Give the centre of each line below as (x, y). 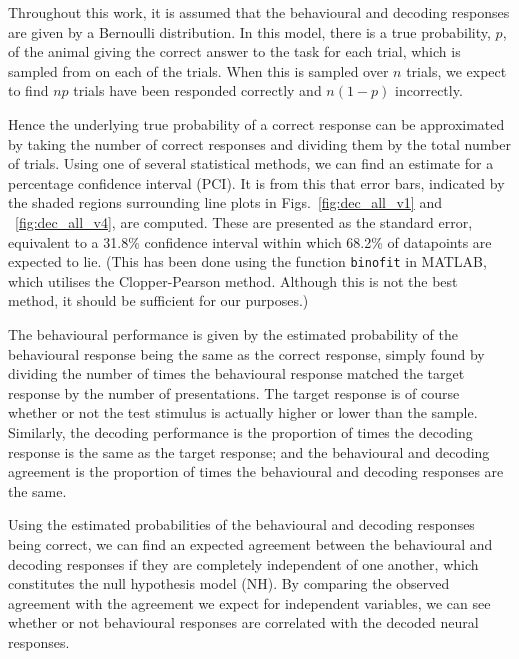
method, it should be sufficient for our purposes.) (158, 300)
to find (28, 90)
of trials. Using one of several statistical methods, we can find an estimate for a (251, 163)
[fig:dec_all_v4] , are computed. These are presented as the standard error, (244, 221)
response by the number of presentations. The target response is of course (234, 392)
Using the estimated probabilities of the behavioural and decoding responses (241, 524)
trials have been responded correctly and (197, 90)
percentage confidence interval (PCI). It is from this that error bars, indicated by (256, 182)
